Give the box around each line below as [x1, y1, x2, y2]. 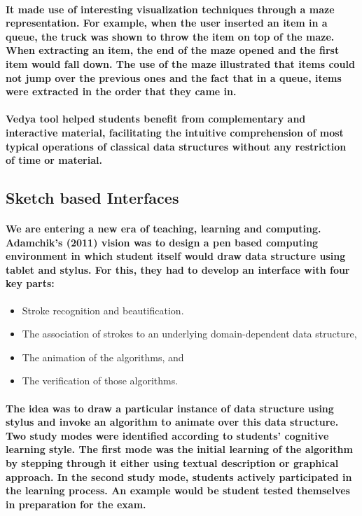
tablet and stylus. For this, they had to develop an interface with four [6, 262, 350, 277]
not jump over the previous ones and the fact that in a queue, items [6, 70, 342, 85]
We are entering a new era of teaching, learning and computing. [6, 221, 321, 236]
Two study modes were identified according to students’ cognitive [6, 428, 329, 442]
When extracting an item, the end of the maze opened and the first [6, 43, 340, 57]
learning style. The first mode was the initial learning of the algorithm [6, 442, 353, 456]
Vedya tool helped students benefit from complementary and [6, 111, 306, 126]
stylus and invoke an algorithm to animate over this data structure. [6, 414, 339, 429]
